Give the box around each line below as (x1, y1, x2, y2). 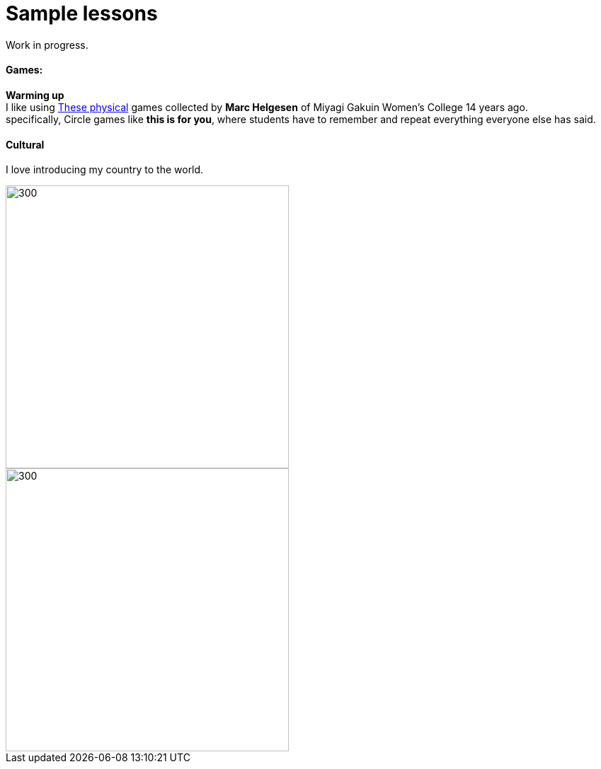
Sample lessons (6, 1, 158, 25)
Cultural (6, 138, 45, 151)
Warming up (6, 88, 64, 101)
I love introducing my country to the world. (6, 163, 204, 176)
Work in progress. (6, 38, 88, 51)
